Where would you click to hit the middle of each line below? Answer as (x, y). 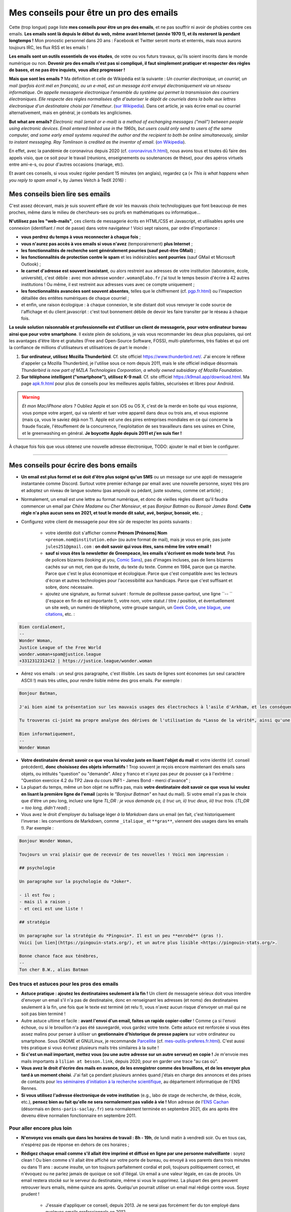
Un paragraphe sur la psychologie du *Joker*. (75, 882)
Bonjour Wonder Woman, (46, 841)
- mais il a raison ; (45, 902)
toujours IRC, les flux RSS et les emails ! (48, 47)
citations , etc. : (60, 614)
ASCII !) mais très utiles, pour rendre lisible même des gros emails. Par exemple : (102, 680)
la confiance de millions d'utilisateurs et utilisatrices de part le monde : (79, 348)
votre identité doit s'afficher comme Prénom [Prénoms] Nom (106, 533)
